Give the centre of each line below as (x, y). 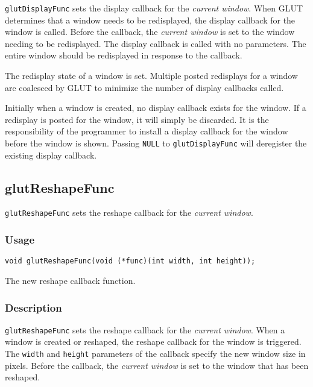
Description (33, 307)
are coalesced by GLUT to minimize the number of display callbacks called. (144, 87)
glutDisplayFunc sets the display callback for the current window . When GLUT (154, 8)
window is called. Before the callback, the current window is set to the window (150, 32)
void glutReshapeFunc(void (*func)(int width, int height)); (130, 261)
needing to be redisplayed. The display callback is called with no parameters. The (156, 43)
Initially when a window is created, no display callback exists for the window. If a (156, 108)
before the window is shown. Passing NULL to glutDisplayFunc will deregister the (156, 143)
